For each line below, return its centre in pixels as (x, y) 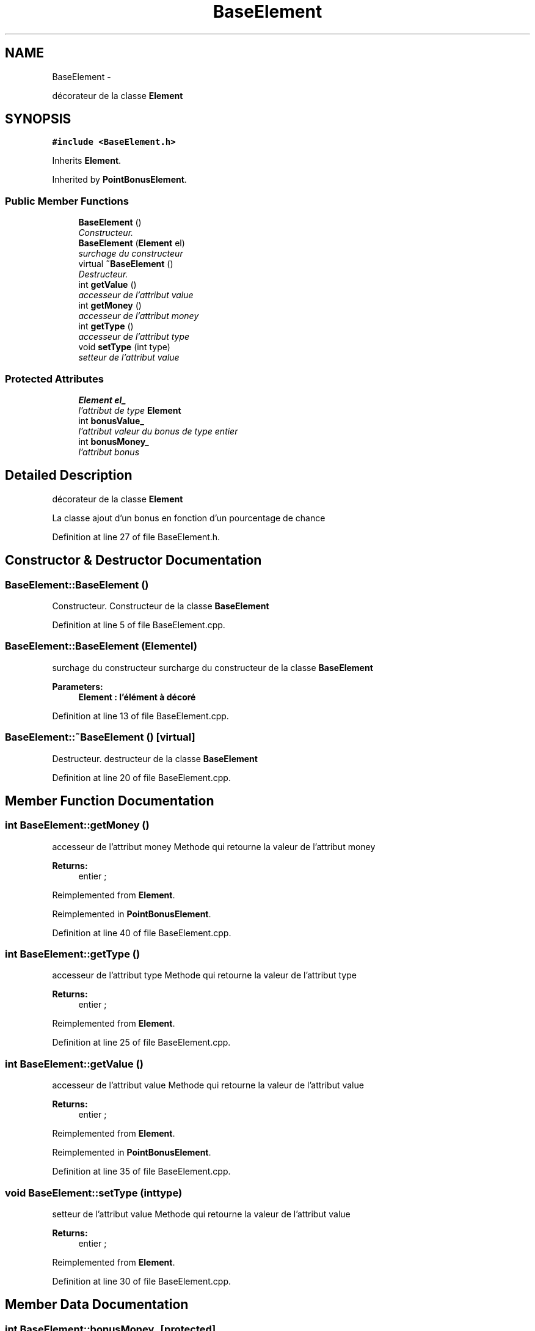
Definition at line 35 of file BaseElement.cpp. (141, 1171)
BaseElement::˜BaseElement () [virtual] (100, 737)
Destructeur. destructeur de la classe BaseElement (155, 758)
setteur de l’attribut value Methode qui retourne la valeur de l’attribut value (201, 1214)
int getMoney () (110, 306)
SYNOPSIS (38, 119)
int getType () (106, 326)
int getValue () (107, 285)
